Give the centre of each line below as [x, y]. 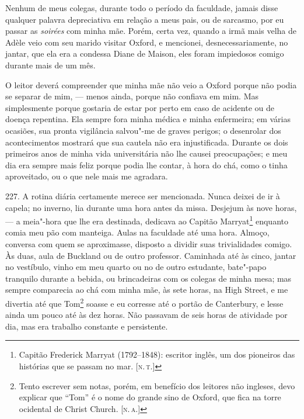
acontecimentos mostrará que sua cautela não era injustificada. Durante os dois [147, 142]
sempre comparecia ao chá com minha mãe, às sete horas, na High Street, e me [147, 290]
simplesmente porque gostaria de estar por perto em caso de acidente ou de [140, 107]
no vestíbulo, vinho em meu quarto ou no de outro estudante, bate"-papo [136, 267]
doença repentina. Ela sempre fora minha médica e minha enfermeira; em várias [148, 119]
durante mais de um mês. [50, 65]
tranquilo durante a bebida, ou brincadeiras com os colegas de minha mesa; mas [148, 278]
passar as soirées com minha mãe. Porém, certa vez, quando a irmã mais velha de [151, 31]
